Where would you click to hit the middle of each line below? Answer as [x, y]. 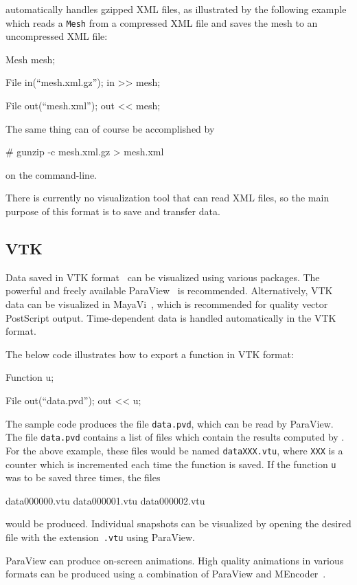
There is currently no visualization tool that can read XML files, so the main [168, 198]
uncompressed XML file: [57, 36]
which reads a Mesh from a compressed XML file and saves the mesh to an [162, 22]
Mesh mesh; [31, 59]
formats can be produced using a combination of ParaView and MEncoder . [166, 574]
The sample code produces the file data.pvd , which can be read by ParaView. [170, 423]
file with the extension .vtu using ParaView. [100, 537]
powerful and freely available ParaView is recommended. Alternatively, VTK [169, 290]
